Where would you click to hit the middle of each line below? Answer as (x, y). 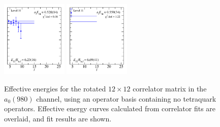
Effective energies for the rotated (55, 88)
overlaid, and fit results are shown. (58, 118)
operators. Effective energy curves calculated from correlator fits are (110, 108)
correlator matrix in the (170, 88)
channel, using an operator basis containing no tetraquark (126, 98)
